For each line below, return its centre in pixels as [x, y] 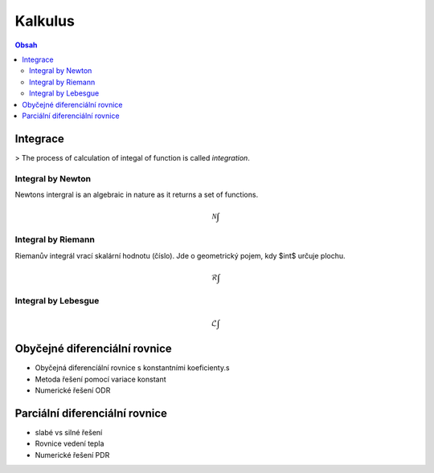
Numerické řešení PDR [72, 455]
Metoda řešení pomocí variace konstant [100, 379]
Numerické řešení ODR [73, 390]
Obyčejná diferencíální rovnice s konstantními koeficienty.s [132, 368]
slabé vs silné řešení [69, 433]
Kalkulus [45, 21]
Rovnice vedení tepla [70, 444]
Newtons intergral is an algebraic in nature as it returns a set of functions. [137, 194]
